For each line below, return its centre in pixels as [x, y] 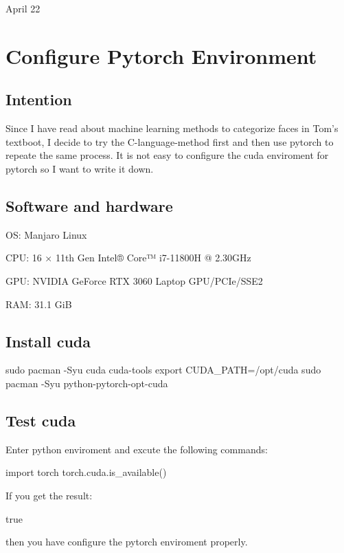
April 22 [23, 8]
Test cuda [41, 420]
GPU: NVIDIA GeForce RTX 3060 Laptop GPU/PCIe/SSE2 [134, 280]
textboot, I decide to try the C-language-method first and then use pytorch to [170, 141]
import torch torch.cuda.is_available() [86, 472]
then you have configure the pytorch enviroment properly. [127, 542]
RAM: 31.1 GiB [39, 304]
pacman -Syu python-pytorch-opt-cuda [87, 383]
